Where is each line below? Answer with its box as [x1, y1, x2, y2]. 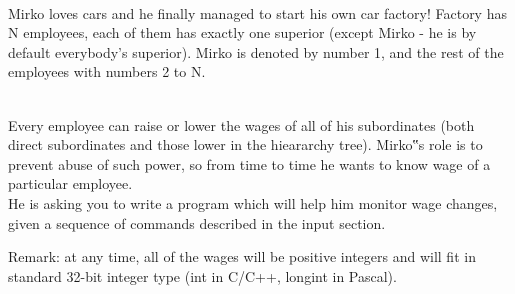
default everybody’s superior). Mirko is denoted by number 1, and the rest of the [8, 41, 504, 62]
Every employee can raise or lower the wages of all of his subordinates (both [8, 114, 475, 135]
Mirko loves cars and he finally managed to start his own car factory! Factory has [8, 2, 507, 23]
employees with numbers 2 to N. [8, 61, 206, 82]
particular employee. [8, 173, 133, 194]
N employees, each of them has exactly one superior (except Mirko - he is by [8, 22, 477, 43]
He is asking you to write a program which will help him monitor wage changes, [8, 192, 498, 213]
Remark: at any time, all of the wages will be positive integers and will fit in [8, 246, 476, 267]
